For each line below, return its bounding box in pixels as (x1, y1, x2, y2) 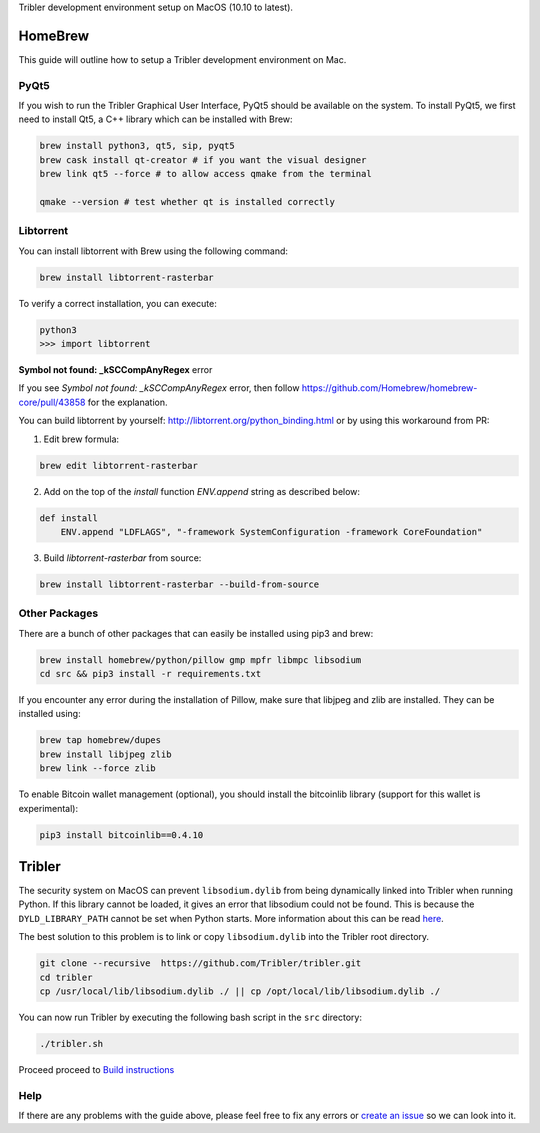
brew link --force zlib (39, 763, 157, 774)
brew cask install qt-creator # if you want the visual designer (39, 154, 367, 165)
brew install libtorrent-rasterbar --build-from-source (39, 578, 320, 590)
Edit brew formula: (43, 433, 120, 445)
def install (39, 512, 99, 524)
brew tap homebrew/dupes (39, 735, 162, 746)
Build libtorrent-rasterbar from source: (43, 551, 202, 564)
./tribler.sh (39, 1038, 104, 1049)
